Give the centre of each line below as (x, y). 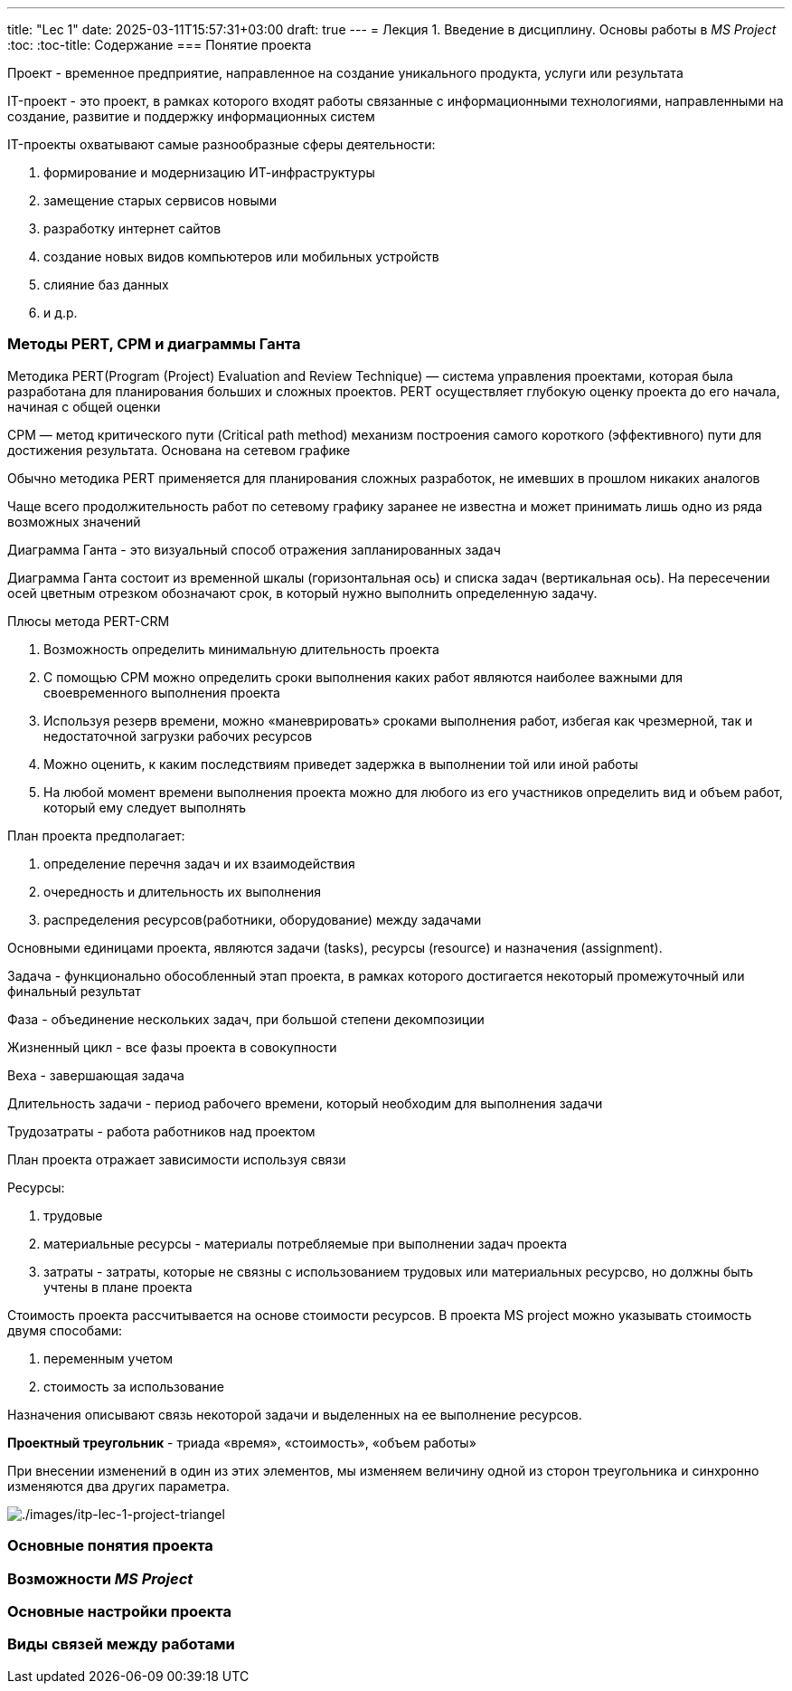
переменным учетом (108, 1358)
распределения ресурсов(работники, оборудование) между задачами (263, 919)
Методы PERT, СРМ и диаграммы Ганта (154, 344)
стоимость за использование (134, 1386)
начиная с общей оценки (84, 406)
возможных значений (74, 521)
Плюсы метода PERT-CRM (89, 621)
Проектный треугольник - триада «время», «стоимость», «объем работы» (242, 1442)
